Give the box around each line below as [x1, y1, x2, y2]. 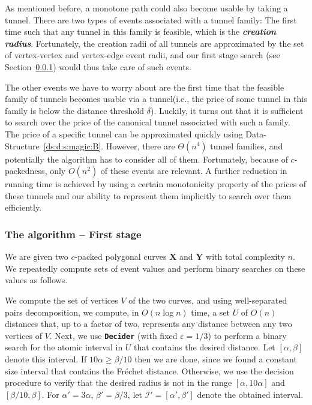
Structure [5, 139, 40, 152]
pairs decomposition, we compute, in [5, 305, 139, 318]
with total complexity [206, 250, 285, 263]
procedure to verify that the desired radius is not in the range [5, 376, 232, 389]
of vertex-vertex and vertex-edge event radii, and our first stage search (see [5, 49, 280, 61]
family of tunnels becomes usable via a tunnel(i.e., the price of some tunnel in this [5, 92, 307, 105]
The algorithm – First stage [5, 226, 142, 241]
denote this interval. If [5, 352, 87, 365]
